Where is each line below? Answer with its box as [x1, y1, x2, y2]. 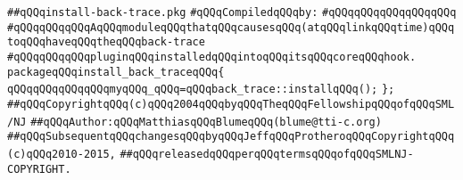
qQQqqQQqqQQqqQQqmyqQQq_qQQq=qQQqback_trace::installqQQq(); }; [7, 83, 395, 96]
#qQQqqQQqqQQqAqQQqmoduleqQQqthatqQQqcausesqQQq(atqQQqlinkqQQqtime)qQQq [7, 20, 455, 34]
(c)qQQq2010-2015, [7, 147, 116, 160]
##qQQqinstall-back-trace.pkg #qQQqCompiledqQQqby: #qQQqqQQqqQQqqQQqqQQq [7, 6, 457, 19]
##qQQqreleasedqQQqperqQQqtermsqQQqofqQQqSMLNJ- [120, 147, 414, 160]
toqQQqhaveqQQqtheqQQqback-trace [7, 36, 205, 49]
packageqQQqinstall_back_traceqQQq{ [7, 65, 225, 78]
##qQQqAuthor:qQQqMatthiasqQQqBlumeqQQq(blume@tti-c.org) [30, 115, 382, 128]
